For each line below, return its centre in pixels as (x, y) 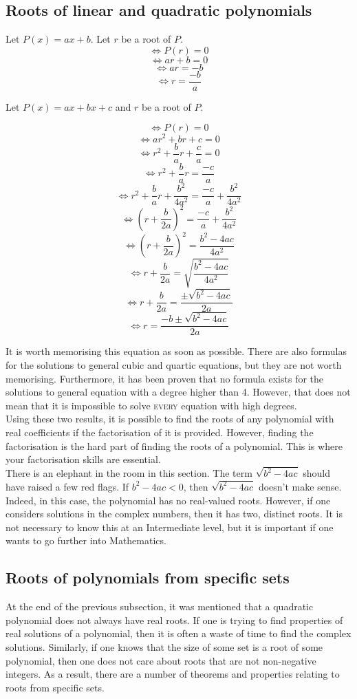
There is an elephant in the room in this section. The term (129, 473)
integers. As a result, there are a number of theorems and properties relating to (173, 674)
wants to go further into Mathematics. (86, 540)
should (317, 473)
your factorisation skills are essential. (83, 459)
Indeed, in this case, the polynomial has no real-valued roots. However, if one (168, 500)
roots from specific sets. (55, 687)
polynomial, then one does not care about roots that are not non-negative (161, 660)
